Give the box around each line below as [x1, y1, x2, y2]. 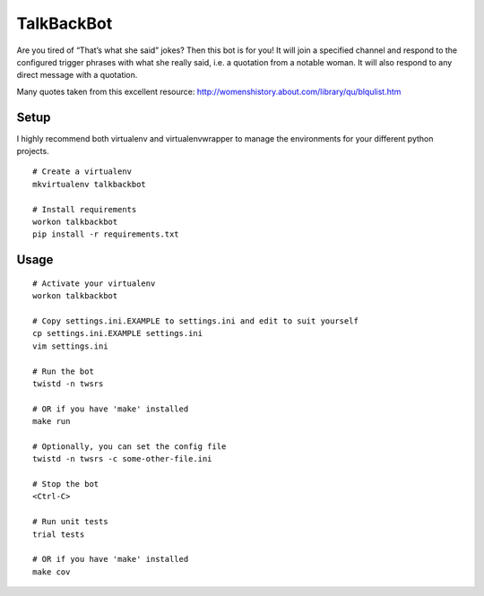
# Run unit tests [32, 516, 108, 527]
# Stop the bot [32, 479, 99, 489]
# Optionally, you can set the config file [32, 441, 227, 452]
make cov [32, 566, 71, 577]
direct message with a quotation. [16, 70, 138, 81]
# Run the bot [32, 366, 94, 376]
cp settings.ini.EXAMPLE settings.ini [32, 328, 203, 339]
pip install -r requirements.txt [32, 229, 179, 239]
